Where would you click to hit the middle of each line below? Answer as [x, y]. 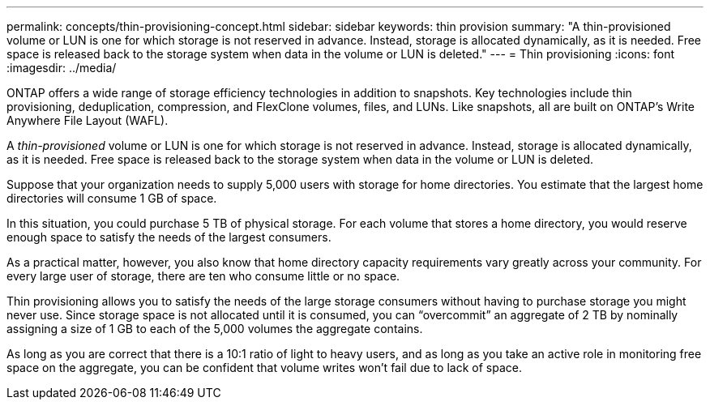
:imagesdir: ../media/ [62, 68]
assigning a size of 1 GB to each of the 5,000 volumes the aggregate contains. [215, 329]
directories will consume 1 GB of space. [112, 198]
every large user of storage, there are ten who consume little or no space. [203, 276]
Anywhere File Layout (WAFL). [88, 120]
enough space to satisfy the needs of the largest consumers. [169, 237]
